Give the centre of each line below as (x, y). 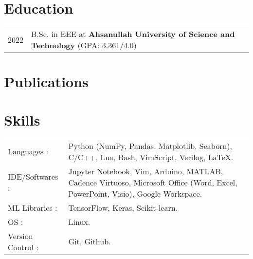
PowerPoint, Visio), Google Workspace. (135, 193)
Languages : (28, 151)
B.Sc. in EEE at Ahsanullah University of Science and (133, 34)
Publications (46, 82)
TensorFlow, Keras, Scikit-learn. (123, 207)
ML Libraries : (33, 207)
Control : (23, 247)
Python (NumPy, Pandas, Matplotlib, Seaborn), (150, 146)
